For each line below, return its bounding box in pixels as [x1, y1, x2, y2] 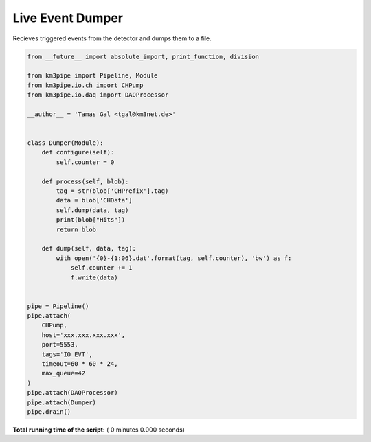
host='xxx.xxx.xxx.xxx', [41, 331, 126, 339]
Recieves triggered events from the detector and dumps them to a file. [12, 34, 212, 43]
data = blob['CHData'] [56, 196, 133, 205]
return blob [56, 225, 96, 233]
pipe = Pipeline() [27, 302, 89, 310]
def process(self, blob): [41, 177, 129, 185]
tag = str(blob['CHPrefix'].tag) [56, 187, 169, 195]
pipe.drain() [27, 408, 71, 415]
